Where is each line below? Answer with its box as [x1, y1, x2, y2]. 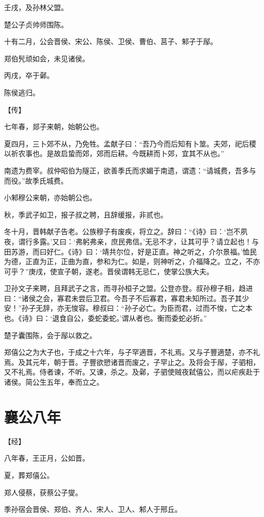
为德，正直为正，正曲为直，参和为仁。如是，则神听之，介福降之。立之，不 [4, 256, 253, 267]
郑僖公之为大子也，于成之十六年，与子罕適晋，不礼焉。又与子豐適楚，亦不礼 [4, 347, 260, 357]
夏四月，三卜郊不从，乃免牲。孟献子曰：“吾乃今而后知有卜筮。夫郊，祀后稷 [4, 138, 256, 149]
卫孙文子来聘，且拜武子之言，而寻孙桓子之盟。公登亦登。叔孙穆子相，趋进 [4, 283, 253, 293]
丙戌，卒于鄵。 [4, 70, 54, 81]
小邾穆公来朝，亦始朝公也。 [4, 192, 96, 203]
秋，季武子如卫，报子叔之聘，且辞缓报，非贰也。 [4, 209, 168, 219]
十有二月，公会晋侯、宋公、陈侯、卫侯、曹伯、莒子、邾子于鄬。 [4, 36, 217, 47]
